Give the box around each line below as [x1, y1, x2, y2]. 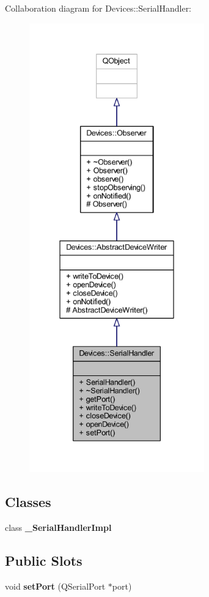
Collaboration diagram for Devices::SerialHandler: [5, 2, 192, 14]
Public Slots [5, 550, 82, 569]
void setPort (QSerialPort [5, 579, 106, 592]
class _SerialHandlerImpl [5, 520, 112, 533]
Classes [5, 492, 51, 511]
